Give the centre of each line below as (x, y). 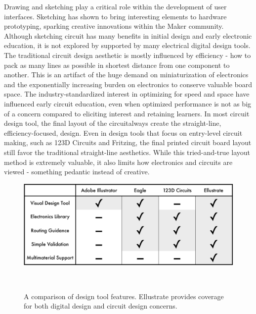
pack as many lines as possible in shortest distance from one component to (117, 65)
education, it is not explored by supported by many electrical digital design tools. (127, 45)
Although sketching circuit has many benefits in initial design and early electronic (128, 35)
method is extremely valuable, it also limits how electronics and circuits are (118, 162)
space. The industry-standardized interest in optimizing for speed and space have (127, 94)
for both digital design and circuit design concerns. (101, 306)
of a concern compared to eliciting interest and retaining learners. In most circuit (127, 113)
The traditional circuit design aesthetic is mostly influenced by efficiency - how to (128, 55)
